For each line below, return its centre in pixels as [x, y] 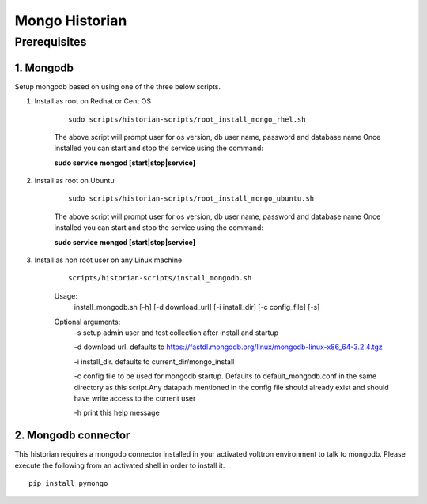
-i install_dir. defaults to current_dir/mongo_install [154, 361]
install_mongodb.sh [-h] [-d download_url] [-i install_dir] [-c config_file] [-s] [197, 307]
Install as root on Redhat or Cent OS [93, 101]
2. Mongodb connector [72, 436]
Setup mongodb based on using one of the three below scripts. [118, 86]
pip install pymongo [68, 483]
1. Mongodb [44, 68]
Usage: [66, 295]
